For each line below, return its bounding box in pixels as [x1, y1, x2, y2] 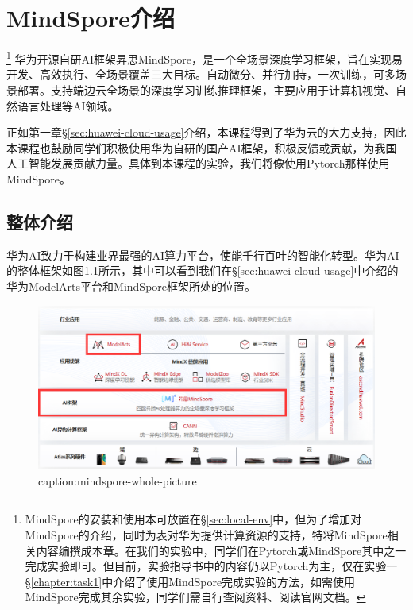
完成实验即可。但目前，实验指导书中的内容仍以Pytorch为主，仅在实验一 [25, 558, 398, 574]
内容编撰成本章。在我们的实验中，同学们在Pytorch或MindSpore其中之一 [36, 542, 407, 558]
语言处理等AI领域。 [17, 97, 119, 114]
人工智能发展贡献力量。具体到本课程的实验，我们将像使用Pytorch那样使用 [6, 155, 390, 172]
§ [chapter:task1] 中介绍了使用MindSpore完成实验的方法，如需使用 [25, 573, 356, 589]
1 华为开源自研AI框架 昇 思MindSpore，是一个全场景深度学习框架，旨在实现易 [6, 48, 403, 67]
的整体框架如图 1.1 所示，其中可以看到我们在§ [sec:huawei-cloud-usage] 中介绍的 [6, 262, 399, 279]
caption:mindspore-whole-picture [38, 472, 197, 488]
